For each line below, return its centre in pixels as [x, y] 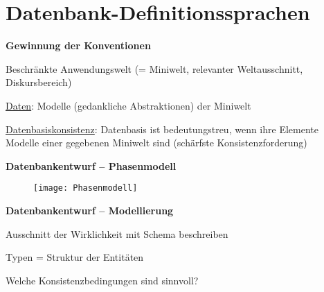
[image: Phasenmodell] [85, 188]
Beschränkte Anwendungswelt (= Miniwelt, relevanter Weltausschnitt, [154, 68]
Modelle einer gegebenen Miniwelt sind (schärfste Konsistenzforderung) [156, 143]
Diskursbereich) [39, 82]
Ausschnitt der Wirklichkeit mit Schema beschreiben [117, 233]
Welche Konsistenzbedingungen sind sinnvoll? [102, 280]
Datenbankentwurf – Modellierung [90, 210]
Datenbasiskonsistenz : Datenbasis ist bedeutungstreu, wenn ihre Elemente [162, 129]
